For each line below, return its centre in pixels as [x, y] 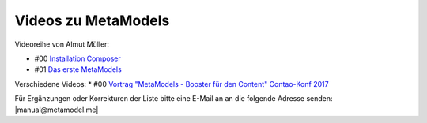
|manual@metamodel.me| [57, 110]
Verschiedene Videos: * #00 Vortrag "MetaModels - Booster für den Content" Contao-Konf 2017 [172, 84]
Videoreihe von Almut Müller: [62, 44]
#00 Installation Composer [78, 58]
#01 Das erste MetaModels [78, 69]
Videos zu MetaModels [92, 20]
